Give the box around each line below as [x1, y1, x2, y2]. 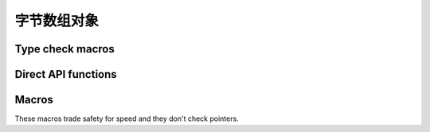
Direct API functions [14, 68, 117, 81]
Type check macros [14, 42, 115, 56]
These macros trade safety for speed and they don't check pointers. [14, 114, 239, 123]
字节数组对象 [14, 12, 100, 29]
